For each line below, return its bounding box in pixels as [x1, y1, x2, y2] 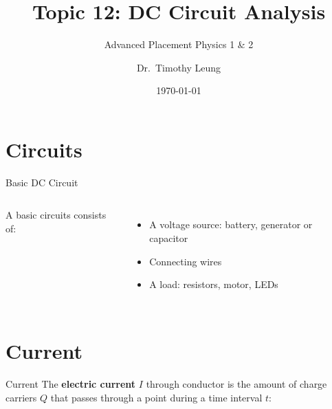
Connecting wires [149, 254, 222, 268]
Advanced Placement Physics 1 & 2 [104, 37, 254, 52]
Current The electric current [5, 376, 136, 390]
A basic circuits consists [5, 208, 107, 222]
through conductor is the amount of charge [146, 376, 327, 390]
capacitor [149, 231, 188, 245]
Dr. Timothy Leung [136, 60, 221, 74]
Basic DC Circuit [5, 175, 78, 189]
